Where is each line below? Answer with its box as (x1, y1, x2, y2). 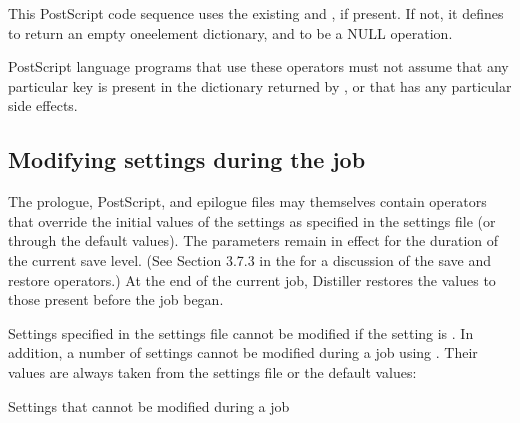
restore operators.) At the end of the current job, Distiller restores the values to (8, 269, 496, 290)
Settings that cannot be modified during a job (8, 395, 290, 416)
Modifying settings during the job (8, 144, 366, 175)
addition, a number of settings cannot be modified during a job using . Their (8, 342, 478, 363)
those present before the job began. (8, 289, 224, 310)
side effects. (8, 95, 78, 116)
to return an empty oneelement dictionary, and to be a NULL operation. (8, 22, 453, 43)
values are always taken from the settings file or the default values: (8, 361, 417, 382)
